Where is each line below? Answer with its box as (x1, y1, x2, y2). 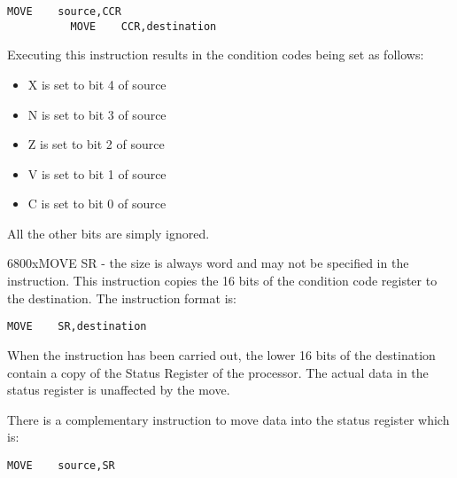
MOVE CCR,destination (70, 20, 217, 33)
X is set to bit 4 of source (27, 74, 167, 93)
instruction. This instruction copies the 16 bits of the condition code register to (7, 271, 438, 290)
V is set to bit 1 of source (27, 164, 167, 183)
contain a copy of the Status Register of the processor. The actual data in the (7, 363, 429, 381)
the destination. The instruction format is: (7, 288, 236, 307)
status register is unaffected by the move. (7, 380, 230, 399)
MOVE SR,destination (7, 320, 147, 333)
